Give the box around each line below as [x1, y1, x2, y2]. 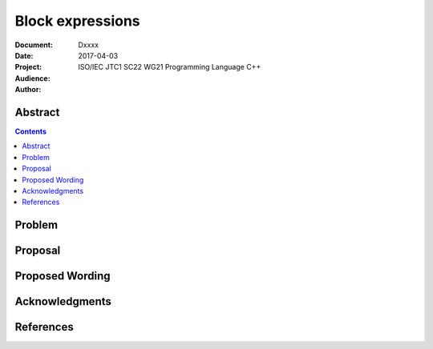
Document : [14, 40, 54, 50]
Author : [14, 85, 42, 94]
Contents [14, 126, 47, 136]
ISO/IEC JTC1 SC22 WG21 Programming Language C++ [78, 62, 261, 72]
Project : [14, 62, 42, 72]
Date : [14, 50, 34, 60]
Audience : [14, 73, 51, 83]
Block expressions [14, 12, 140, 30]
